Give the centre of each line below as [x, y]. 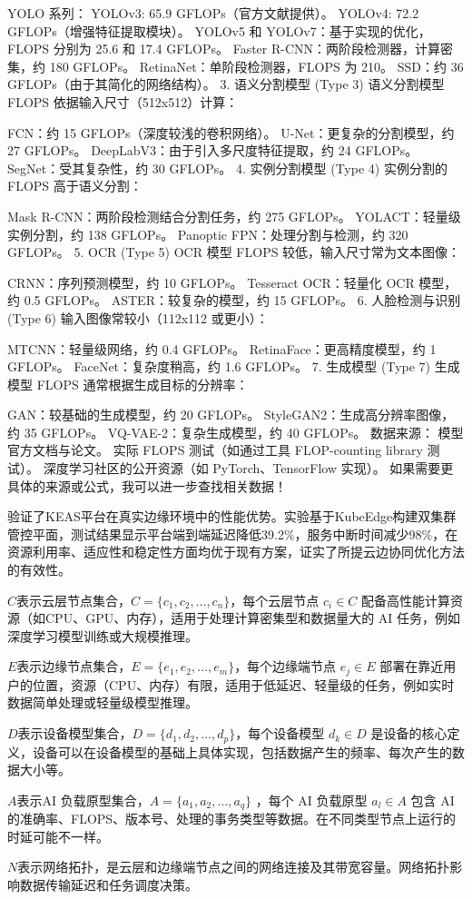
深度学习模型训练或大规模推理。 [103, 635]
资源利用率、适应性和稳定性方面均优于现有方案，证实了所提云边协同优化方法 [236, 552]
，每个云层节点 [275, 600]
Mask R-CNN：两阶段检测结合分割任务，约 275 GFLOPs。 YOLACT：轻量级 [234, 216]
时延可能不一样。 [58, 836]
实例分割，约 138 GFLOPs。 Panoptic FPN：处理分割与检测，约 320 [208, 234]
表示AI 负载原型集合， [83, 800]
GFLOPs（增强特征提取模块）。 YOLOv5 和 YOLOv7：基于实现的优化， [219, 30]
